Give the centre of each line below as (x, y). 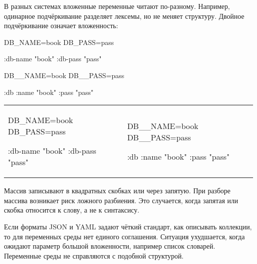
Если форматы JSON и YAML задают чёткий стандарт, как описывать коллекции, (128, 226)
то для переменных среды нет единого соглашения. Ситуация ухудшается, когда (125, 236)
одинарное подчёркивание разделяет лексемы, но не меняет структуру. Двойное (124, 16)
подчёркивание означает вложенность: (61, 25)
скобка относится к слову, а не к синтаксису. (72, 210)
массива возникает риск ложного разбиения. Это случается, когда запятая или (121, 200)
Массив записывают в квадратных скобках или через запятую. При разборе (117, 191)
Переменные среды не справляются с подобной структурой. (94, 255)
